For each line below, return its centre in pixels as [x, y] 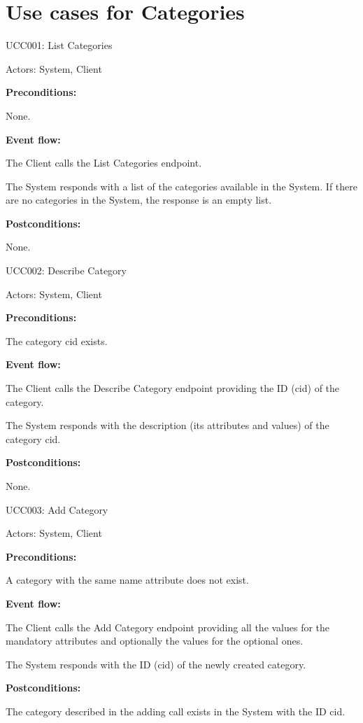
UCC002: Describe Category [66, 271]
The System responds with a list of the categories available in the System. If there [181, 186]
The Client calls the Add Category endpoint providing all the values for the [168, 627]
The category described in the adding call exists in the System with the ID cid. [176, 711]
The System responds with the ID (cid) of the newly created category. [156, 664]
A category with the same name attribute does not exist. [127, 580]
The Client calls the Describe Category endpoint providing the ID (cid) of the [173, 388]
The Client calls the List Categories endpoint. [104, 163]
